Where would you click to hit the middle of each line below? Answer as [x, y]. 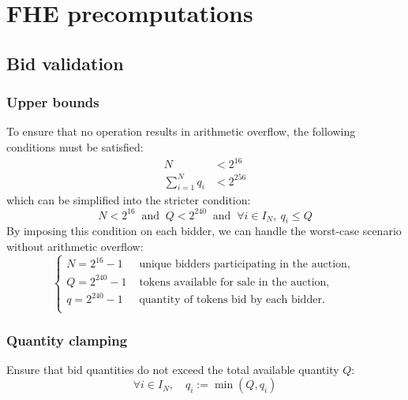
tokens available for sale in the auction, [234, 282]
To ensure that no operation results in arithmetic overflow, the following [181, 131]
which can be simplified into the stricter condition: [129, 200]
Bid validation [65, 63]
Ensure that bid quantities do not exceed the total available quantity [173, 369]
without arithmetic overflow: [75, 246]
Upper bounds [53, 102]
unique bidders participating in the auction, [245, 265]
